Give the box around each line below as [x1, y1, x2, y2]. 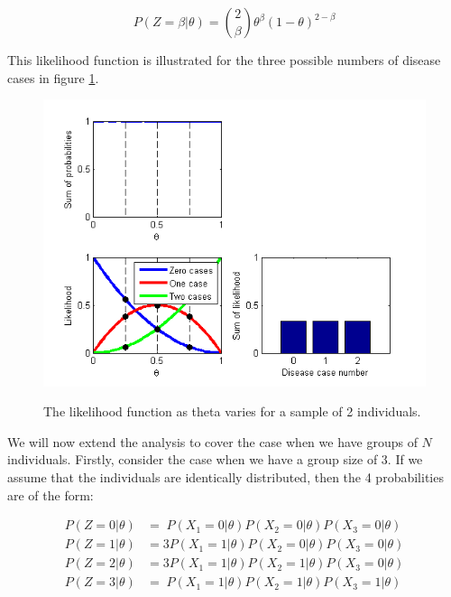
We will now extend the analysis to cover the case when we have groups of [7, 432, 418, 451]
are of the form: [7, 485, 94, 504]
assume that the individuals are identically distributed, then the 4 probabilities [7, 467, 444, 486]
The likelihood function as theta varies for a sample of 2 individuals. [43, 402, 421, 421]
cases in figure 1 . [7, 68, 99, 87]
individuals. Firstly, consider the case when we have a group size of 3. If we [7, 450, 423, 469]
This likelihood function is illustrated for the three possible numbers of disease [7, 51, 441, 69]
